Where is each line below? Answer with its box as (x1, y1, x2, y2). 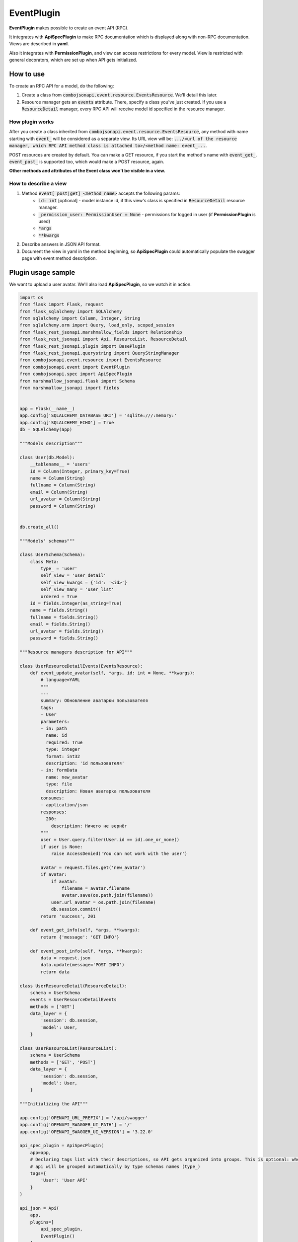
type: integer (45, 747, 80, 752)
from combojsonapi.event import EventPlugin (19, 364, 130, 370)
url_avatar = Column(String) (30, 496, 101, 502)
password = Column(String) (30, 503, 96, 509)
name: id (45, 733, 67, 738)
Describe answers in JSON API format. (21, 241, 101, 247)
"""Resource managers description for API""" (19, 649, 133, 655)
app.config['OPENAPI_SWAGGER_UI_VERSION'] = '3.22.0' (19, 1129, 153, 1135)
